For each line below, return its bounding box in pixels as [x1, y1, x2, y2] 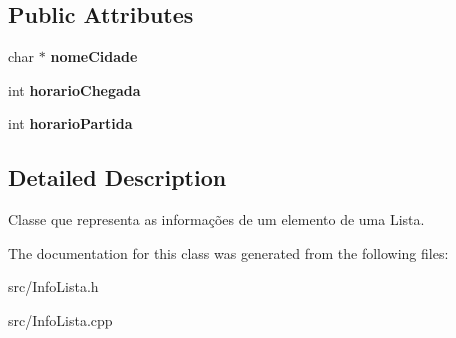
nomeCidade [50, 46, 138, 67]
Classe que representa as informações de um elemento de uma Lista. [8, 209, 425, 230]
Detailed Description [8, 162, 227, 193]
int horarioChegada [8, 79, 141, 100]
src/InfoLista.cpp [8, 309, 113, 330]
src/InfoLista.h [8, 276, 99, 297]
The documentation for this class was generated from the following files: [8, 242, 449, 263]
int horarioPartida [8, 113, 133, 134]
